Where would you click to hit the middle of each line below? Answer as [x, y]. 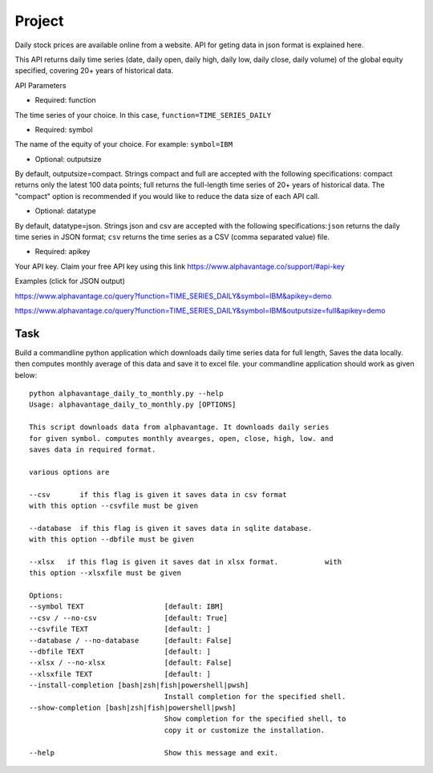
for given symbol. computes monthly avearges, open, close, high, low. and [181, 438]
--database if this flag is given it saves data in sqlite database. [171, 528]
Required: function [65, 100]
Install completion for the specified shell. [255, 696]
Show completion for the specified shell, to [255, 719]
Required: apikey [63, 252]
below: [26, 375]
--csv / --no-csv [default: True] [129, 618]
